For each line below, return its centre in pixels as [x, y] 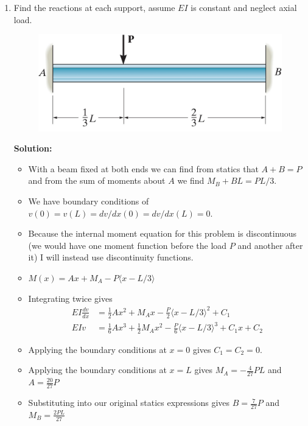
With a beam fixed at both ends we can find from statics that [143, 168]
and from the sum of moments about [97, 180]
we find [191, 180]
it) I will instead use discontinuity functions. [111, 257]
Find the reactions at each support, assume [94, 7]
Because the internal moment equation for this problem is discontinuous [163, 233]
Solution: [33, 148]
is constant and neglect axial [244, 7]
